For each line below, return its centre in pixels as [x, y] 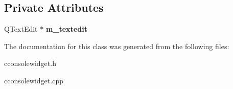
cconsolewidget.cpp [34, 80]
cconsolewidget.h [30, 63]
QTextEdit [21, 29]
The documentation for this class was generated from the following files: [117, 46]
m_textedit [66, 29]
